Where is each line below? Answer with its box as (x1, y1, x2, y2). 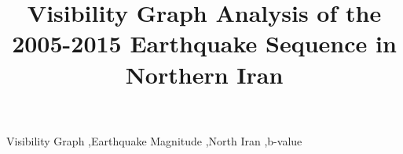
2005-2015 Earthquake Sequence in (12, 27, 397, 59)
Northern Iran (125, 58, 284, 90)
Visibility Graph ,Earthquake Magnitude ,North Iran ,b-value (6, 132, 302, 149)
